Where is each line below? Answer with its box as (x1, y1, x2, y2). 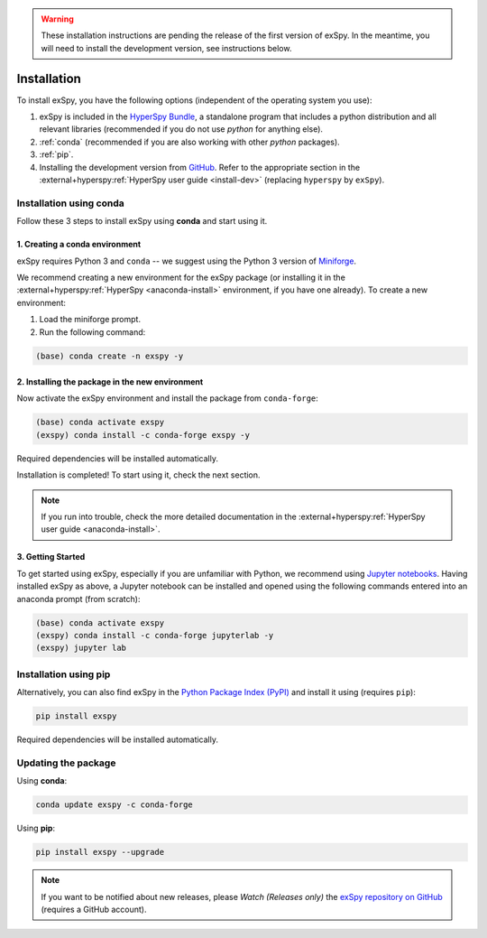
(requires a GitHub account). (41, 904, 148, 915)
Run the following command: (39, 326, 146, 338)
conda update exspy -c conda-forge (35, 800, 193, 810)
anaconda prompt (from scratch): (16, 593, 141, 604)
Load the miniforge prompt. (39, 314, 142, 325)
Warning (41, 14, 74, 24)
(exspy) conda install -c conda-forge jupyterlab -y (35, 630, 274, 640)
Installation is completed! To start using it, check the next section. (16, 469, 261, 480)
